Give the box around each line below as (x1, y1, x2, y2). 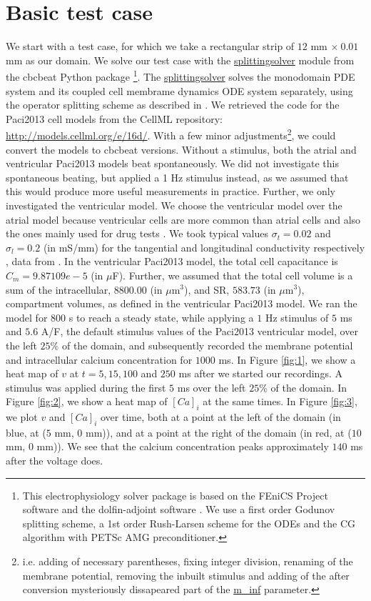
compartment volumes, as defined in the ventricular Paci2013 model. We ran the (6, 296, 357, 311)
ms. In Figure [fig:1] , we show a (218, 352, 356, 367)
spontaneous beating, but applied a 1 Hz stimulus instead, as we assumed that (6, 169, 349, 184)
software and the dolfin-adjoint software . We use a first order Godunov (22, 502, 335, 517)
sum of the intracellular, (6, 282, 111, 297)
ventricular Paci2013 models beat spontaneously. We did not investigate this (6, 156, 339, 171)
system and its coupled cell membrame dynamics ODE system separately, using (6, 83, 353, 98)
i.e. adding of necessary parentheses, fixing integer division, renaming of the (22, 554, 353, 569)
